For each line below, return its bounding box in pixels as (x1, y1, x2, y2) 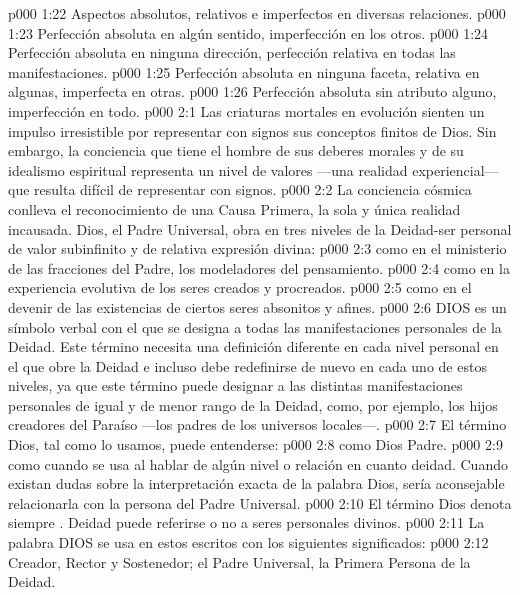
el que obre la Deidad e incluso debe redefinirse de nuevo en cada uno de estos (8, 355, 487, 376)
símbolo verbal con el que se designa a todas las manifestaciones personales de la (8, 316, 502, 337)
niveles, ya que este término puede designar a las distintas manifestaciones (8, 375, 463, 396)
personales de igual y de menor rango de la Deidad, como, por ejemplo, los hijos (8, 394, 498, 415)
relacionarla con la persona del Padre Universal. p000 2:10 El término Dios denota (8, 492, 512, 513)
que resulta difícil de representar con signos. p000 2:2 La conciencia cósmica (8, 179, 472, 200)
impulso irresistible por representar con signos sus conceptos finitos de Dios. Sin (8, 120, 497, 141)
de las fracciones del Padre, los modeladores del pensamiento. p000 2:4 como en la (8, 257, 510, 278)
